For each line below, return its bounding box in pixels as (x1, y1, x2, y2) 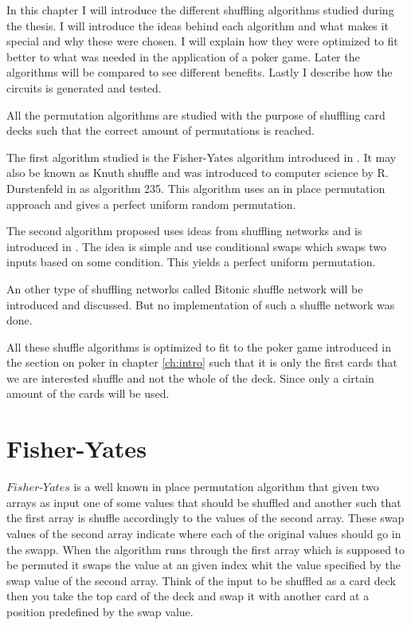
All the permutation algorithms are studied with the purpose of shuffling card (6, 106, 386, 123)
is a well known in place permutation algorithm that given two (73, 478, 379, 495)
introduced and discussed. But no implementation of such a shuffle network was (6, 296, 395, 312)
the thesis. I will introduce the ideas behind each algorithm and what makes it (6, 17, 389, 33)
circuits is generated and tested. (6, 79, 162, 96)
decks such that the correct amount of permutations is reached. (6, 122, 315, 139)
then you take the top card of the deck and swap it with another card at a (6, 588, 370, 604)
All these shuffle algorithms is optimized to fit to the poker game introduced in (6, 338, 392, 355)
